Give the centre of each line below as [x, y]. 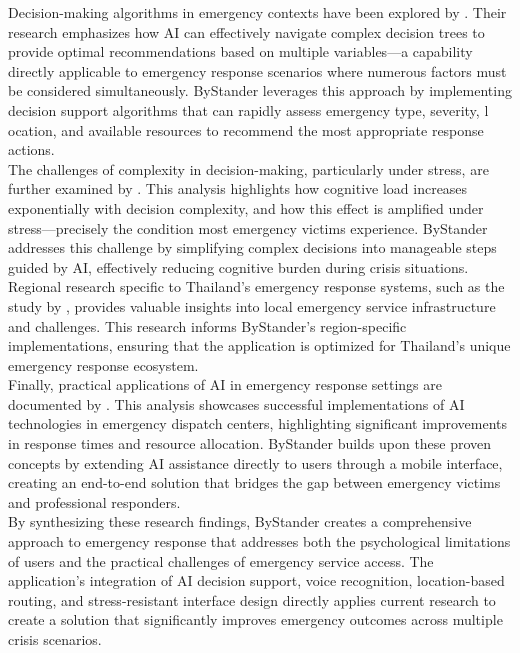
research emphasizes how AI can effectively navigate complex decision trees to [246, 31]
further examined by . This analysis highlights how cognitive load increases [238, 188]
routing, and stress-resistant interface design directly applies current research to [252, 599]
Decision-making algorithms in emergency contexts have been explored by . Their [257, 12]
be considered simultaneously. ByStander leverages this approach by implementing [260, 90]
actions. [31, 149]
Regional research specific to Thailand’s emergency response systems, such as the [256, 286]
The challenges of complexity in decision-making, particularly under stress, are [248, 168]
